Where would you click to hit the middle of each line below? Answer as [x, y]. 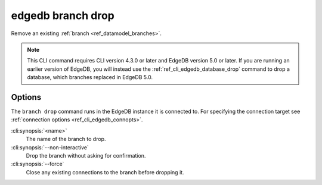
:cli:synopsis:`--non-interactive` [50, 147]
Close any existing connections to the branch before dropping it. [105, 172]
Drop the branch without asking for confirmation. [86, 155]
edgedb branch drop [63, 15]
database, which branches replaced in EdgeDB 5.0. [90, 77]
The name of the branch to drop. [66, 139]
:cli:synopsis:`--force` [38, 164]
